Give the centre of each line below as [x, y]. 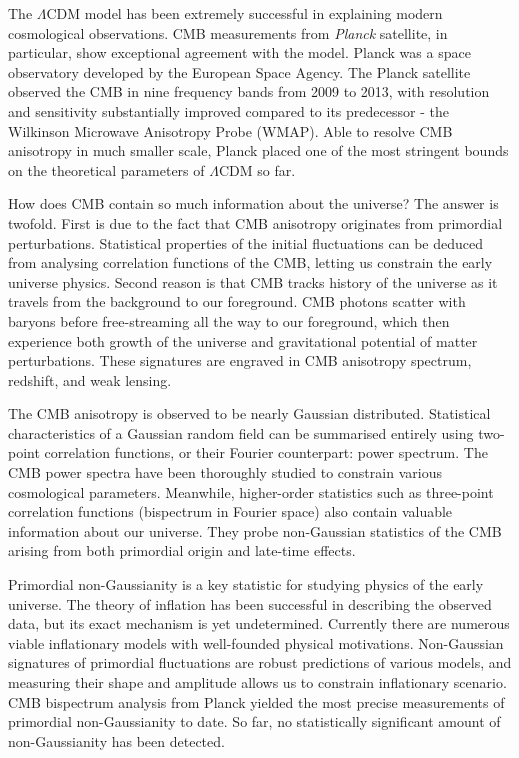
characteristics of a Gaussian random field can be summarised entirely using [241, 432]
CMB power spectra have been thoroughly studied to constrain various [225, 472]
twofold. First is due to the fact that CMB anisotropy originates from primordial [255, 222]
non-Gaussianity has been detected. [116, 740]
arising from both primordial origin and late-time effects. [182, 550]
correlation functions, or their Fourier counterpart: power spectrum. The [266, 452]
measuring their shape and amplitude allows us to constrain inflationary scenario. [257, 682]
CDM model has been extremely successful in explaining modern [244, 13]
